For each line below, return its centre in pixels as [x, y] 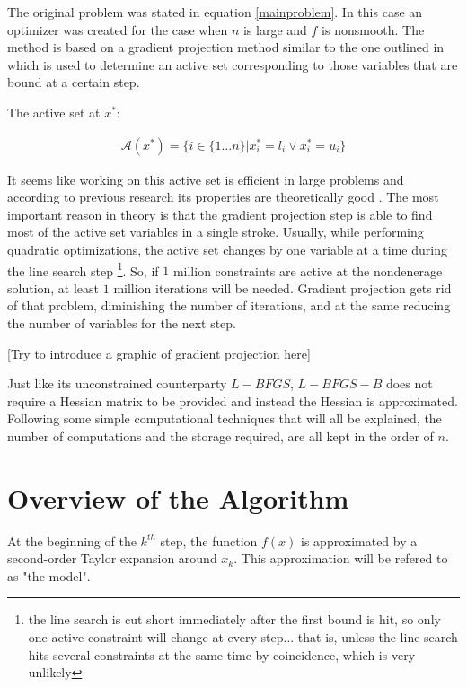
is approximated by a [359, 540]
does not [409, 383]
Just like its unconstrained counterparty [117, 383]
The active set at [54, 112]
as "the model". [49, 575]
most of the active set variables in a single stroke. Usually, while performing [216, 232]
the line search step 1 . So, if [83, 269]
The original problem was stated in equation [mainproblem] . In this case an [215, 12]
